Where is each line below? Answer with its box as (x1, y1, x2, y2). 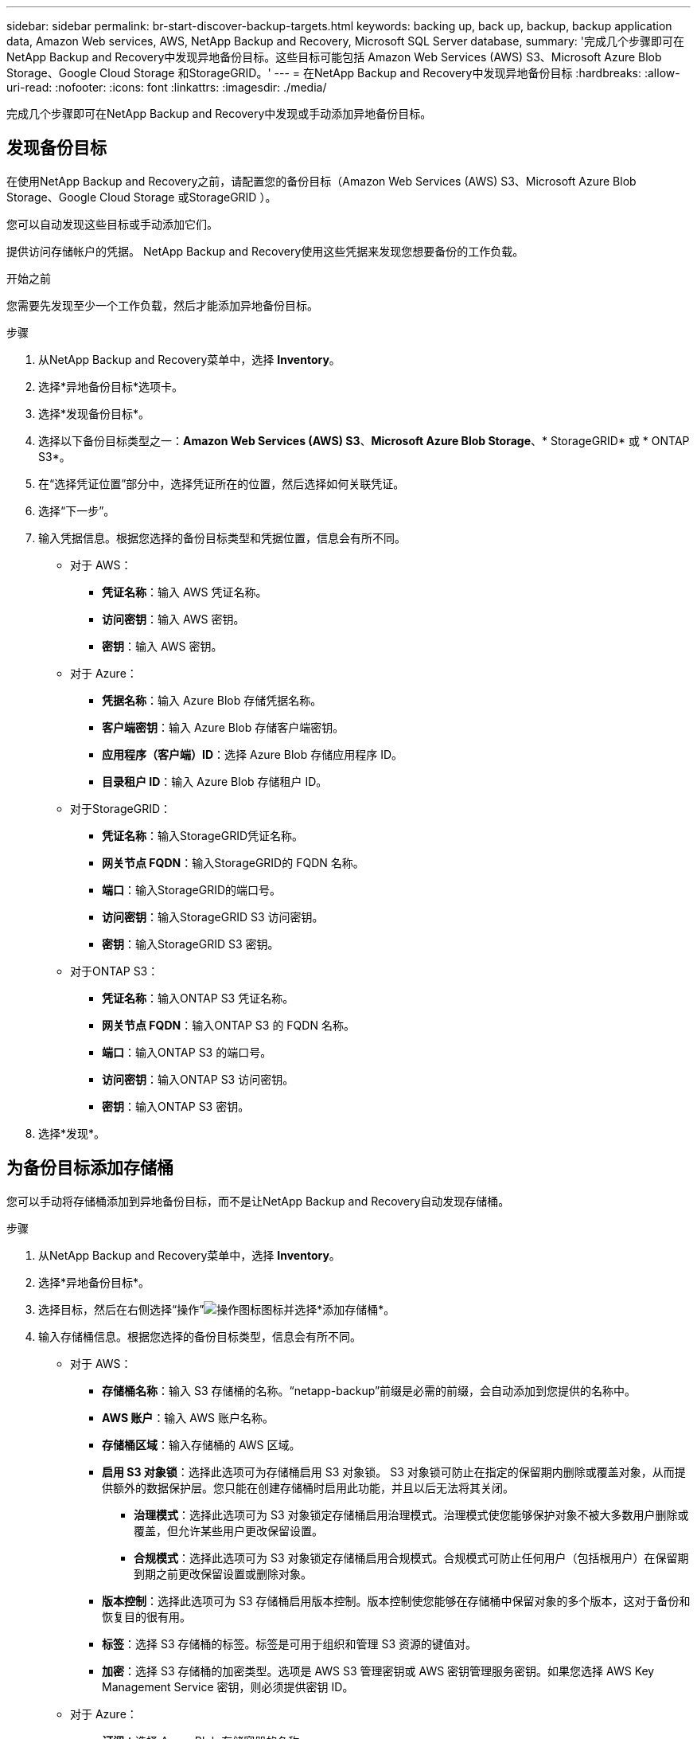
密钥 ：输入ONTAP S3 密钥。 (102, 1099, 250, 1113)
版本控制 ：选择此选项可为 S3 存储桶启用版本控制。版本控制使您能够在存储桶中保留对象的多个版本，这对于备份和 (102, 1593, 691, 1608)
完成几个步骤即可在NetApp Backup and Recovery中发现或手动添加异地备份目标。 (6, 107, 432, 120)
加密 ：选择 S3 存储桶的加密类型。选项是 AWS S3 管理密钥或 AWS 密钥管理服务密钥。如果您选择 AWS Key (102, 1663, 655, 1678)
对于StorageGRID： (70, 801, 172, 815)
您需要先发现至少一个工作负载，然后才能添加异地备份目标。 (6, 298, 318, 312)
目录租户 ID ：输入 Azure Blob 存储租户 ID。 (102, 774, 328, 788)
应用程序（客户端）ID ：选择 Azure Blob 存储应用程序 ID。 (102, 747, 403, 761)
